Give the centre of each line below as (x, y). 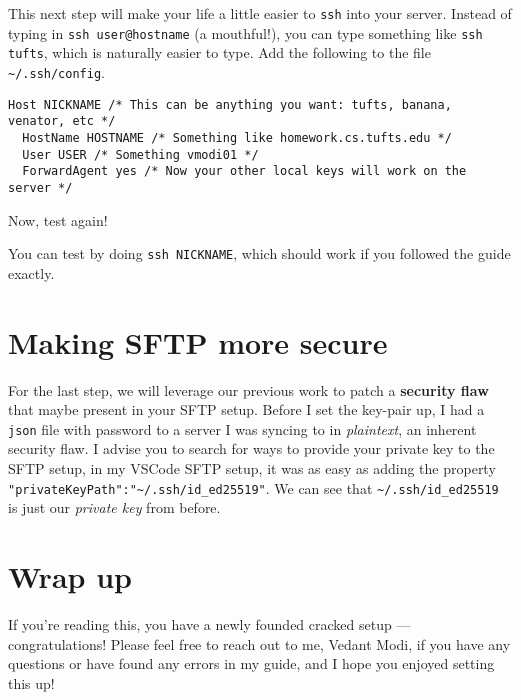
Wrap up (70, 576)
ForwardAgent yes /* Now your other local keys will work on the (244, 171)
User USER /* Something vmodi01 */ (140, 154)
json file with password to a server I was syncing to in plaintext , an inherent (242, 428)
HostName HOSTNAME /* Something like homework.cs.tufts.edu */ (237, 137)
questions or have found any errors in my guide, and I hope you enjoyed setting (251, 663)
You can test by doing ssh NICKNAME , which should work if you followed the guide (259, 253)
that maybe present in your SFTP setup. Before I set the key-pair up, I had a (246, 409)
